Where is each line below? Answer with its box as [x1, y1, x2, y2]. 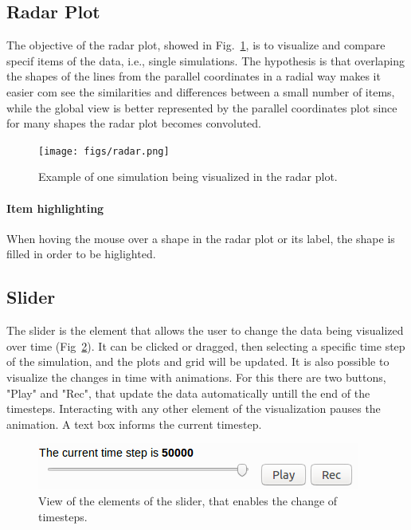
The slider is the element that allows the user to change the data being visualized [6, 322, 404, 339]
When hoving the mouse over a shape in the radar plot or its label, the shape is [6, 230, 395, 246]
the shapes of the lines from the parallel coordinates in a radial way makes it [6, 68, 381, 84]
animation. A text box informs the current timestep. [6, 415, 262, 432]
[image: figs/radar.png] [38, 145, 170, 157]
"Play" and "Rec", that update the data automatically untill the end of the [6, 384, 370, 401]
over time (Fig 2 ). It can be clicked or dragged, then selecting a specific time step [6, 337, 405, 354]
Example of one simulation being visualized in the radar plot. [38, 168, 338, 185]
